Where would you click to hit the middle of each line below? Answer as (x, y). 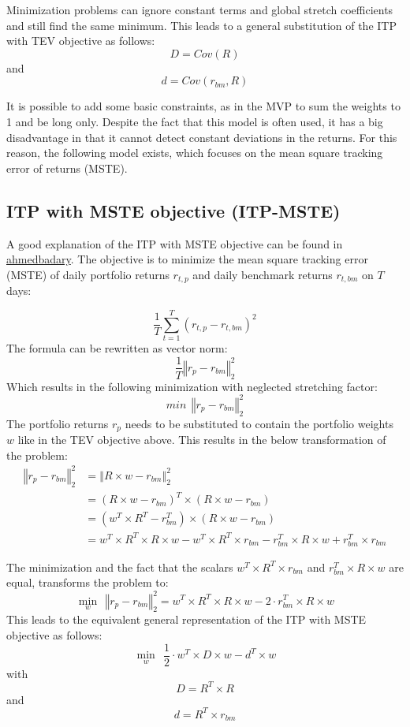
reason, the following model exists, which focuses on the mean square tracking (195, 153)
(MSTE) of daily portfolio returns (88, 274)
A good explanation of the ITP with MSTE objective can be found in (175, 243)
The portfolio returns (58, 423)
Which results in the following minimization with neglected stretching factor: (192, 386)
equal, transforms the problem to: (88, 582)
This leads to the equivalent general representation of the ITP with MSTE (186, 619)
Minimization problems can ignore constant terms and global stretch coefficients (200, 9)
